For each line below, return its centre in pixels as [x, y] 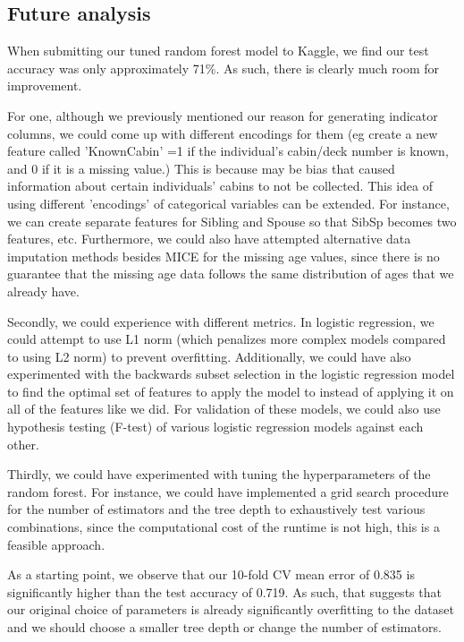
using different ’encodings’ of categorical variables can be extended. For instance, [228, 203]
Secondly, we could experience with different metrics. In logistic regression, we [221, 321]
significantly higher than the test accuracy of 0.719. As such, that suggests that [224, 591]
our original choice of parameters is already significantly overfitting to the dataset [231, 609]
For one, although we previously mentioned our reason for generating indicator [223, 115]
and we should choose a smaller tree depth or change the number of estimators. [224, 627]
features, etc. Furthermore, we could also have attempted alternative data [209, 239]
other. [23, 444]
